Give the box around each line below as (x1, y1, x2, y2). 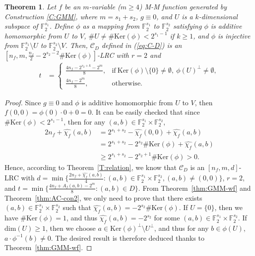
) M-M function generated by (139, 1, 227, 11)
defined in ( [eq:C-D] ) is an (101, 40, 182, 50)
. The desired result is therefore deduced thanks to (51, 232, 205, 243)
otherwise (112, 80, 141, 87)
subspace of (4, 21, 38, 31)
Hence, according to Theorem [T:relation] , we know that (4, 162, 177, 172)
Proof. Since (4, 97, 41, 107)
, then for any (64, 116, 105, 127)
